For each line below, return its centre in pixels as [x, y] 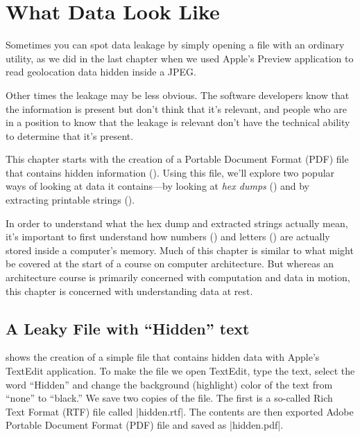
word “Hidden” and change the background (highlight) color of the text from [169, 384]
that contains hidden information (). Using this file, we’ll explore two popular [170, 172]
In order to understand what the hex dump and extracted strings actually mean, [177, 223]
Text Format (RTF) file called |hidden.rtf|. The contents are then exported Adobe [180, 411]
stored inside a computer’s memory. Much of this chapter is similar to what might [180, 250]
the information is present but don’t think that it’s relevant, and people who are [176, 108]
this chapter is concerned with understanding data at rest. [129, 291]
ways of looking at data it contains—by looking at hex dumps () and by [158, 186]
